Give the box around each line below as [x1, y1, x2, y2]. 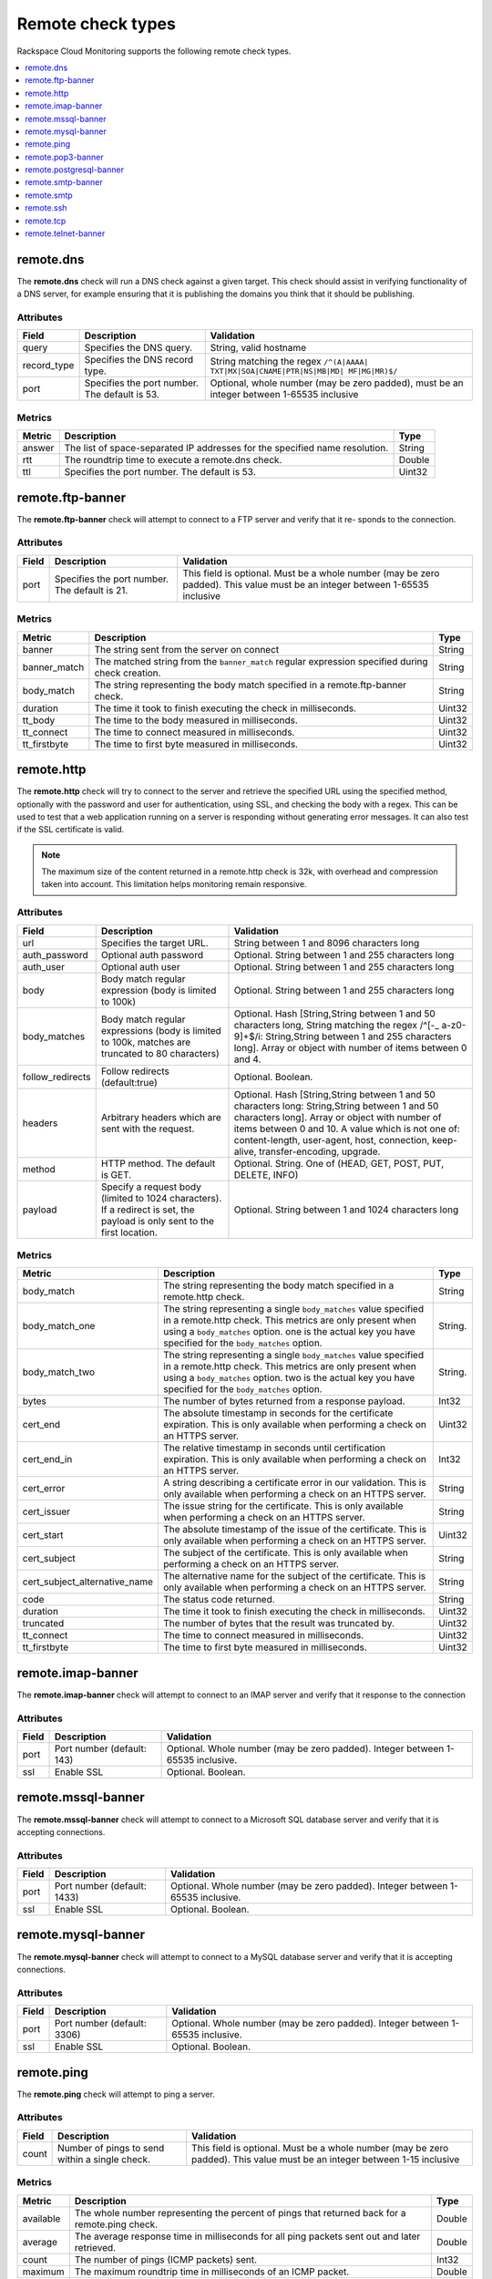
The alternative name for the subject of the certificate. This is [163, 1570, 426, 1583]
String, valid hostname [210, 342, 307, 355]
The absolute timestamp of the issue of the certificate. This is [163, 1523, 427, 1536]
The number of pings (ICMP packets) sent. [74, 2253, 258, 2265]
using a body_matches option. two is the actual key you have [163, 1372, 415, 1385]
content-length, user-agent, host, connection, [233, 1133, 430, 1146]
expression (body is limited [100, 984, 217, 996]
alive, [233, 1145, 257, 1158]
